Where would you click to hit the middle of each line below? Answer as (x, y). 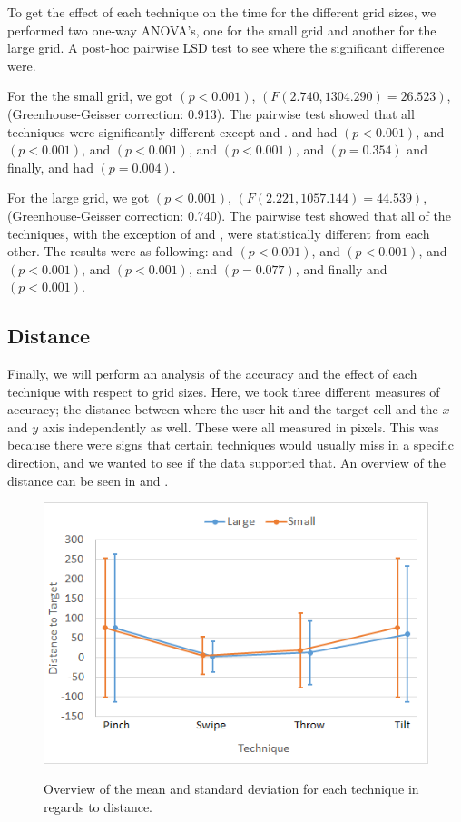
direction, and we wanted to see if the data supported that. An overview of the (226, 463)
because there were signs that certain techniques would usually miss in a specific (230, 445)
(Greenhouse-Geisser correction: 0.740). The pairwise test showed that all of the (229, 215)
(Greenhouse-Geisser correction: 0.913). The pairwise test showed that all (211, 113)
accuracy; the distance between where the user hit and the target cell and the (223, 409)
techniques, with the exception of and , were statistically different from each (219, 233)
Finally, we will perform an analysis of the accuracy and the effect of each (212, 374)
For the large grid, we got (78, 198)
